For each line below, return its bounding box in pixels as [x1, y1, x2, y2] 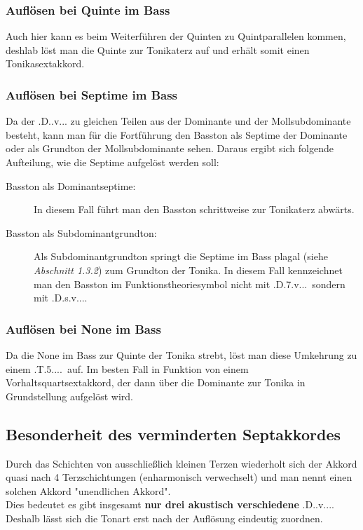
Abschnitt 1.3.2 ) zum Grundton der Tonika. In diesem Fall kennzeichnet [34, 262, 343, 277]
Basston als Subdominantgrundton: [6, 225, 157, 240]
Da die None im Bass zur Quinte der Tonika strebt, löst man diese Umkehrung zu [6, 347, 357, 362]
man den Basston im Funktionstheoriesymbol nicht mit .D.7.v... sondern [34, 276, 345, 291]
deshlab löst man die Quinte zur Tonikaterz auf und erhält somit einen [6, 42, 310, 57]
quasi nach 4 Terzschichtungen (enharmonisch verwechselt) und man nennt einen [6, 470, 352, 484]
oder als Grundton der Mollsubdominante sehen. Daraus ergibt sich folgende [6, 141, 334, 156]
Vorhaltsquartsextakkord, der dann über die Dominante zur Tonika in [6, 375, 306, 390]
